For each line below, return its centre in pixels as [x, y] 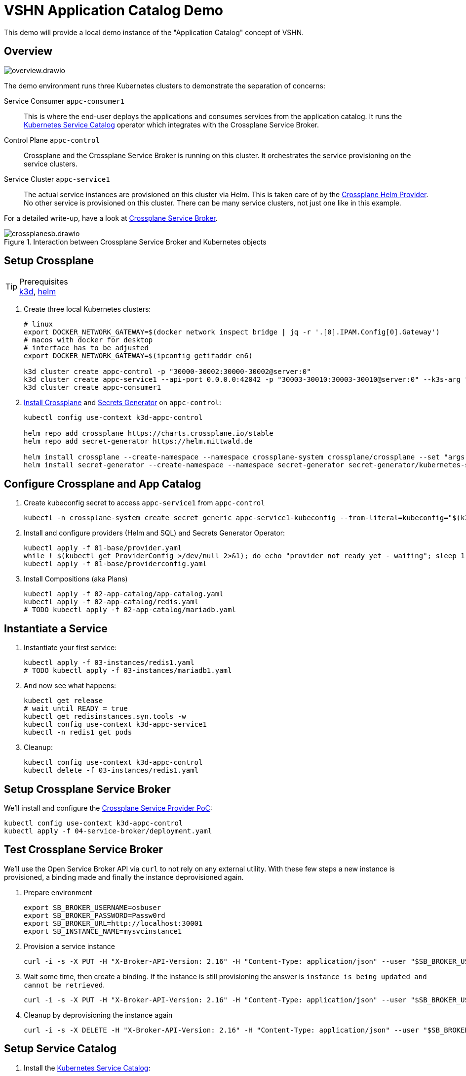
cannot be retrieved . [64, 985]
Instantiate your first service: [70, 648]
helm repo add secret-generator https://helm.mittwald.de [138, 441]
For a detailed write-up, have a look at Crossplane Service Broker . [111, 218]
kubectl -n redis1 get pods [78, 732]
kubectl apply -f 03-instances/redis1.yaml [109, 663]
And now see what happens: [70, 686]
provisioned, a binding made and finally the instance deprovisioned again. [124, 877]
